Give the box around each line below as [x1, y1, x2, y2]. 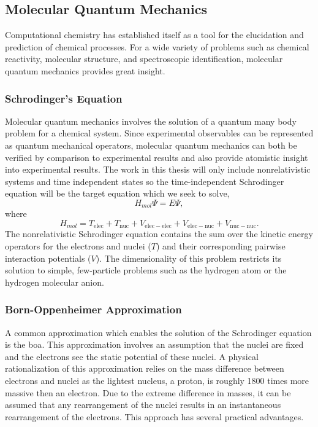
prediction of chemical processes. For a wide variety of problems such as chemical [5, 40, 309, 53]
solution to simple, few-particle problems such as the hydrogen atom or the [5, 264, 287, 276]
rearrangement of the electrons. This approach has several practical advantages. [5, 410, 304, 423]
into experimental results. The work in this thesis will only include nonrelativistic [5, 163, 311, 176]
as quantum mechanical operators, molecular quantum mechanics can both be [5, 138, 297, 151]
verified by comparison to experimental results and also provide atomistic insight [5, 151, 308, 163]
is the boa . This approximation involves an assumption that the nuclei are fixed [5, 338, 304, 351]
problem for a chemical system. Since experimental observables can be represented [5, 127, 314, 139]
